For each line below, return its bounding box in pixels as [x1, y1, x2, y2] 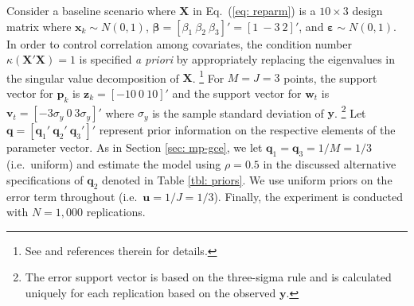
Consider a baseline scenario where [6, 2, 176, 18]
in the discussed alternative [263, 156, 396, 172]
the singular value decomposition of [6, 69, 179, 86]
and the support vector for [172, 85, 302, 102]
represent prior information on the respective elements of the [99, 122, 396, 138]
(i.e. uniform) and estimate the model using [6, 156, 221, 172]
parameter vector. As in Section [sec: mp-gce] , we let [6, 139, 263, 156]
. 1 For [192, 67, 225, 86]
